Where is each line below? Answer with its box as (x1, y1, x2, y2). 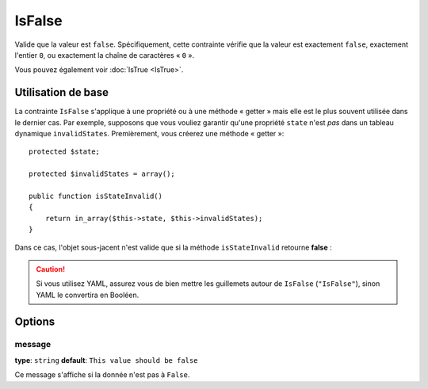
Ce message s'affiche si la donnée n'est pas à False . (14, 370, 190, 379)
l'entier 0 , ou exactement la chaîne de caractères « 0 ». (14, 50, 195, 59)
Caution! (36, 264, 66, 273)
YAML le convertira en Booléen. (36, 290, 139, 299)
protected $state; (29, 147, 101, 156)
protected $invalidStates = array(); (29, 170, 176, 178)
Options (14, 315, 55, 328)
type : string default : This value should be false (14, 355, 198, 364)
